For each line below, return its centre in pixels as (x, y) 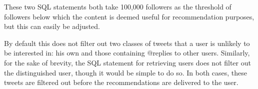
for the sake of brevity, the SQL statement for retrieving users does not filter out (127, 62)
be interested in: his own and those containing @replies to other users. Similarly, (127, 53)
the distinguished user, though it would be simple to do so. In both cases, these (125, 72)
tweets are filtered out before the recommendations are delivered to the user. (121, 82)
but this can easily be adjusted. (52, 26)
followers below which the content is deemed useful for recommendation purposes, (129, 16)
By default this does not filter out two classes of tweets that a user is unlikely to (127, 43)
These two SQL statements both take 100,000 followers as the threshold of (118, 6)
